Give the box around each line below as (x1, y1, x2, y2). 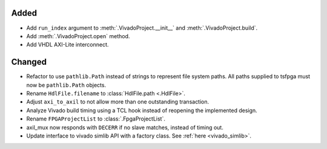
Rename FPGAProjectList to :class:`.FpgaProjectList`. (26, 115, 166, 122)
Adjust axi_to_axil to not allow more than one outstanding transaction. (26, 98, 210, 105)
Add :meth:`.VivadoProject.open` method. (26, 32, 130, 39)
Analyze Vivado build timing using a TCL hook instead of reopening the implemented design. (26, 107, 257, 114)
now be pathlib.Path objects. (26, 81, 106, 88)
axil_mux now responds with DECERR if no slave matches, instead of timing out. (26, 124, 223, 131)
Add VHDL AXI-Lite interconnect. (26, 41, 109, 48)
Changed (11, 57, 47, 67)
